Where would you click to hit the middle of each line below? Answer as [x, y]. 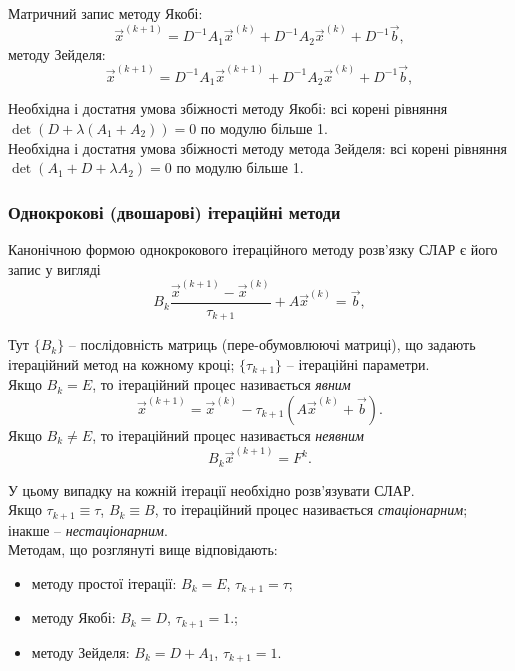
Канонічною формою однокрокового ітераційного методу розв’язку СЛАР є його [253, 249]
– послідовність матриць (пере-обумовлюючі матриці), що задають [272, 344]
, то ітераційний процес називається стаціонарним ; [311, 509]
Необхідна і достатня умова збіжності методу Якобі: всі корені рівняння [228, 108]
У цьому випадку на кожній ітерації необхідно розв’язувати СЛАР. [211, 489]
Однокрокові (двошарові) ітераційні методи [174, 211]
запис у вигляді [54, 268]
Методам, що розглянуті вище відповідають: [143, 549]
